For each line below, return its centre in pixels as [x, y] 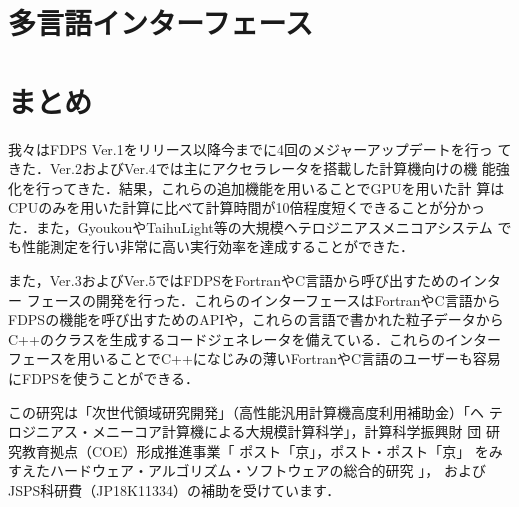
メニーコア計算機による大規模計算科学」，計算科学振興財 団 [286, 431]
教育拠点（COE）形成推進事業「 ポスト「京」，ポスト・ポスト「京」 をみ [262, 450]
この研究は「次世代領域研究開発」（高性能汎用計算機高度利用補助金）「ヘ [246, 411]
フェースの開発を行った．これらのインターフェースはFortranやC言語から [263, 299]
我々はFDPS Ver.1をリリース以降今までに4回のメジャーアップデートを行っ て [260, 148]
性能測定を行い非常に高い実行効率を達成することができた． [217, 246]
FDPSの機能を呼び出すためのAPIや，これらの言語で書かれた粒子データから [256, 319]
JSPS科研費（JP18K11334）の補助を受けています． [174, 490]
